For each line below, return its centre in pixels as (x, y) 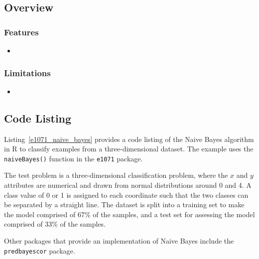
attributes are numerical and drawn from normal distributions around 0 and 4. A (128, 185)
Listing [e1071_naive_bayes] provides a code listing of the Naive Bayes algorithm (129, 139)
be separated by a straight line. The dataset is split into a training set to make (124, 204)
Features (21, 32)
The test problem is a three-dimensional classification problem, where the (116, 175)
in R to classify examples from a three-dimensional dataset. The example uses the (129, 149)
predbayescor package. (40, 250)
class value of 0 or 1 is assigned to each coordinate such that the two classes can (126, 194)
